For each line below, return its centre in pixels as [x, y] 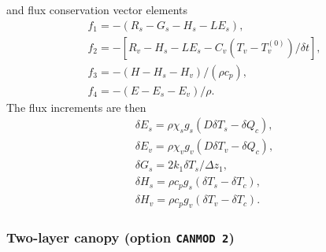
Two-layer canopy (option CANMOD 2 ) [120, 237]
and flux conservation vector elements [97, 9]
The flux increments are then [76, 107]
